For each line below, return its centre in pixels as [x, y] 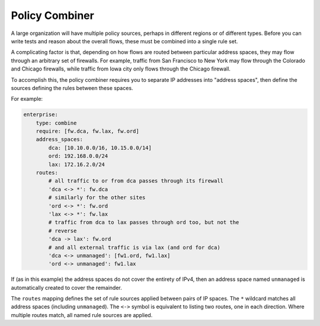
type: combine [56, 123]
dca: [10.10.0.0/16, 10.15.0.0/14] [100, 148]
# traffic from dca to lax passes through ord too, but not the [144, 223]
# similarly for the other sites [97, 198]
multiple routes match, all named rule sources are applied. [82, 315]
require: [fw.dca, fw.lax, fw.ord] [87, 131]
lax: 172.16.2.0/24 [76, 164]
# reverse [63, 231]
